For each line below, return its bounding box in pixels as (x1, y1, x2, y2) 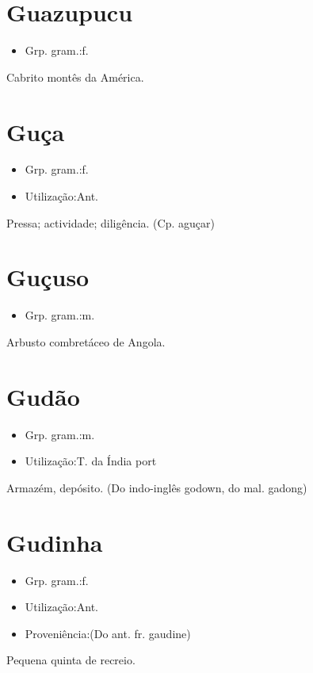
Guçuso (6, 261, 90, 293)
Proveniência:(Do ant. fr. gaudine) (25, 625, 191, 641)
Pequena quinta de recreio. (6, 652, 136, 668)
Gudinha (6, 526, 103, 558)
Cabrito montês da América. (6, 68, 144, 85)
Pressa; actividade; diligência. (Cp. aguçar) (6, 214, 215, 231)
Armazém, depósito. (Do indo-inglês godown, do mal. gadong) (6, 479, 307, 495)
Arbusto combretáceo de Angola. (6, 333, 166, 350)
